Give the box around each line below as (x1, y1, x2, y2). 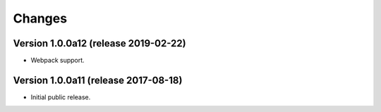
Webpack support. (30, 56, 85, 65)
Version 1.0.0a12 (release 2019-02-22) (13, 37, 186, 49)
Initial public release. (30, 92, 91, 101)
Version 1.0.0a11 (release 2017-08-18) (13, 74, 183, 86)
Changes (13, 11, 67, 26)
